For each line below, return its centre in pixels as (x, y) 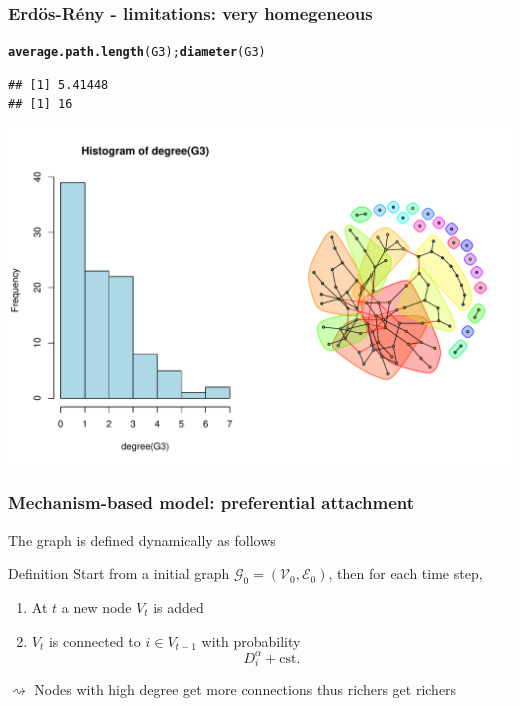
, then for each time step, (405, 573)
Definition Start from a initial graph (119, 573)
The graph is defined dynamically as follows (142, 539)
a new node (96, 606)
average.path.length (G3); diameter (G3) (137, 52)
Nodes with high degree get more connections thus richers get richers (245, 689)
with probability (251, 640)
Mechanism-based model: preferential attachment (211, 502)
